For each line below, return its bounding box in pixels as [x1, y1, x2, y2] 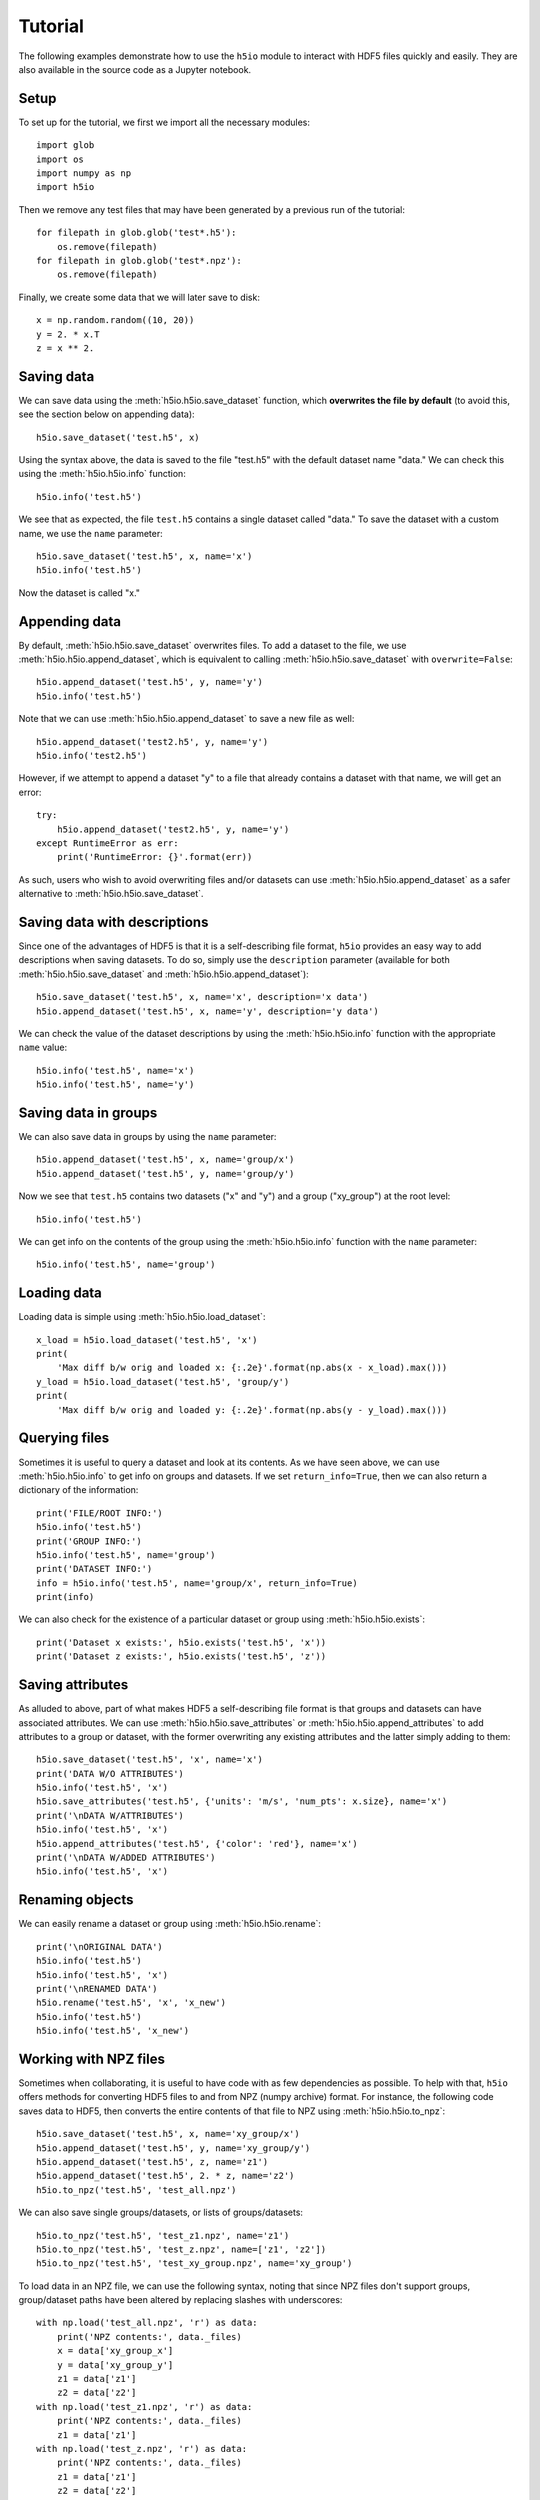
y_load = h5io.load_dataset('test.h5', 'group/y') [36, 1376, 290, 1387]
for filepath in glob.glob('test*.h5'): [36, 227, 237, 239]
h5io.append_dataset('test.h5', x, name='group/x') [36, 1154, 295, 1165]
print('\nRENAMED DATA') [36, 1983, 158, 1994]
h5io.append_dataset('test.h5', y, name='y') [36, 676, 264, 688]
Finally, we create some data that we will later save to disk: [18, 291, 260, 303]
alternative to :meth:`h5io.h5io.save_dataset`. [18, 888, 204, 900]
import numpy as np [36, 168, 132, 179]
